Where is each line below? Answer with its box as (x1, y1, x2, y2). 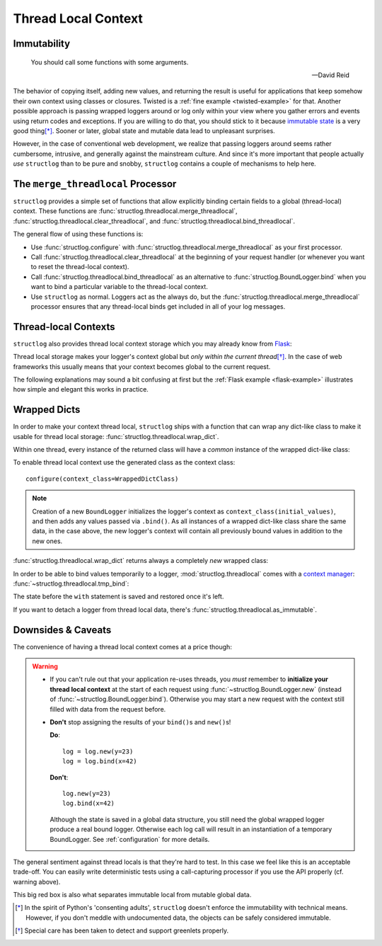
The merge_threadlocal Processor (13, 178, 177, 190)
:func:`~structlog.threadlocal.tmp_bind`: (13, 579, 129, 588)
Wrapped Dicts (13, 404, 81, 416)
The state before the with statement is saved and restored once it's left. (13, 592, 224, 601)
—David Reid (311, 71, 349, 79)
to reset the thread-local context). (30, 263, 129, 271)
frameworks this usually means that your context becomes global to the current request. (13, 362, 271, 371)
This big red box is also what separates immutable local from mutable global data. (13, 891, 252, 899)
